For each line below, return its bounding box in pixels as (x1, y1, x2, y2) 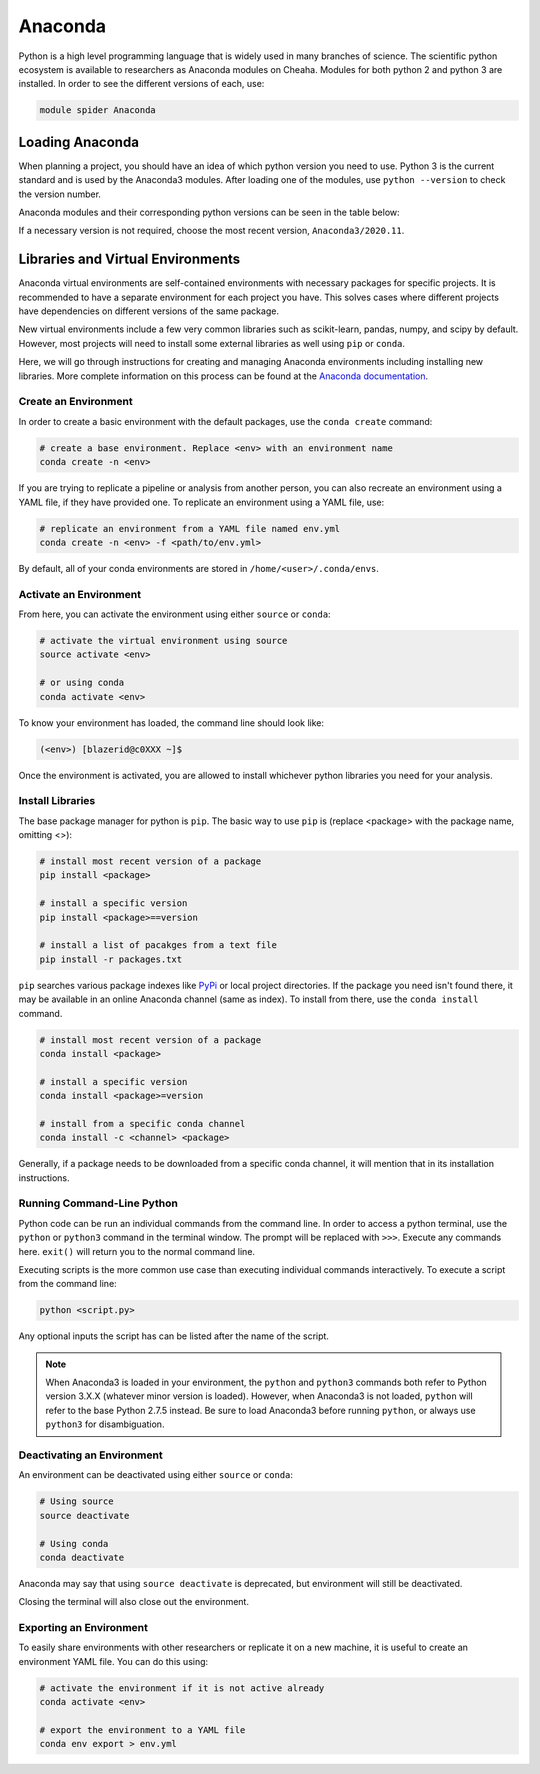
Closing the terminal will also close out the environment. (18, 1596, 250, 1608)
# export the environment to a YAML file (39, 1725, 246, 1735)
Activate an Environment (18, 587, 142, 601)
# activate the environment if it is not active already (39, 1682, 325, 1694)
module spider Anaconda (39, 105, 157, 116)
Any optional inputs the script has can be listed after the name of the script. (18, 1330, 330, 1342)
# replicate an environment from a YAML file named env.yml (39, 523, 341, 534)
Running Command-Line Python (18, 1196, 179, 1210)
